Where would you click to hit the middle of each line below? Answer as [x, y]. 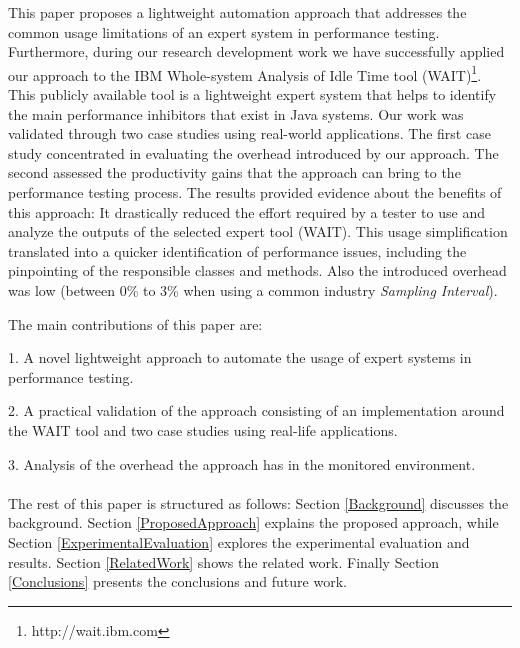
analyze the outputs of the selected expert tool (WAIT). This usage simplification [258, 231]
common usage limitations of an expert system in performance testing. [224, 31]
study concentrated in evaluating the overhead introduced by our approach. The [253, 152]
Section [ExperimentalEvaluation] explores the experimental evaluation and [239, 541]
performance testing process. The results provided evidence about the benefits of [255, 192]
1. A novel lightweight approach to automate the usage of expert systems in [240, 357]
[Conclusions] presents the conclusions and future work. [177, 581]
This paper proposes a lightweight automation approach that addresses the [237, 12]
